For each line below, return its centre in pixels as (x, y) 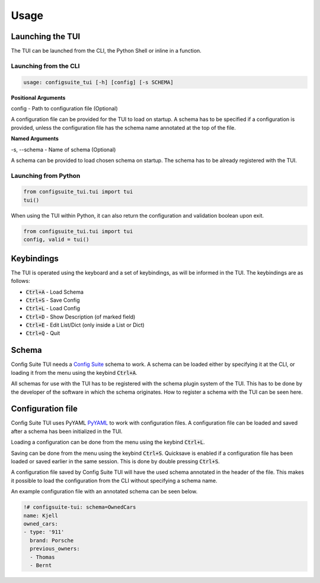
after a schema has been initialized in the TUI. (67, 431)
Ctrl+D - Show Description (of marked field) (81, 317)
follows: (20, 281)
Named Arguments (35, 139)
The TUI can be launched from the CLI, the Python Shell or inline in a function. (106, 51)
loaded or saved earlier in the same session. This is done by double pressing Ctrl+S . (116, 461)
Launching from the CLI (45, 66)
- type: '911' (44, 532)
